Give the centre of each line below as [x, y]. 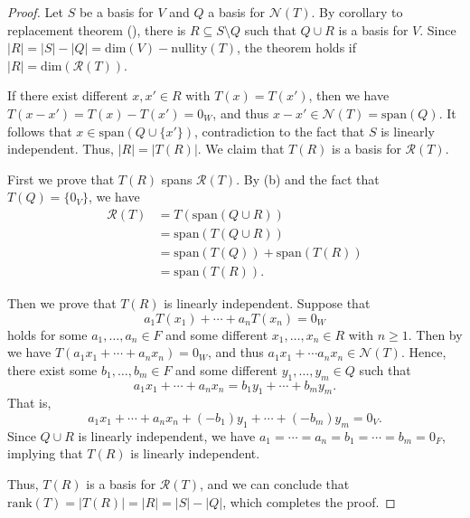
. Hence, [423, 352]
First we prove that [61, 179]
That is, [29, 403]
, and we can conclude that [274, 484]
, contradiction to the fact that [280, 131]
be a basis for [116, 12]
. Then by [435, 334]
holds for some [47, 334]
